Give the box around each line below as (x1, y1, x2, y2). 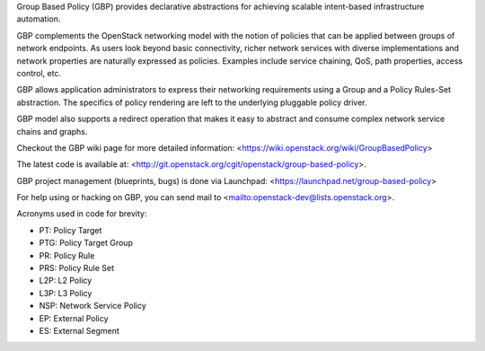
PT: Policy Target (39, 224, 102, 235)
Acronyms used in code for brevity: (16, 208, 147, 219)
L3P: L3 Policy (39, 287, 93, 298)
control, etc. (16, 67, 62, 78)
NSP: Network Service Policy (39, 301, 147, 312)
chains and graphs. (16, 126, 88, 136)
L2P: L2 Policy (39, 275, 93, 286)
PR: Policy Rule (39, 250, 95, 260)
